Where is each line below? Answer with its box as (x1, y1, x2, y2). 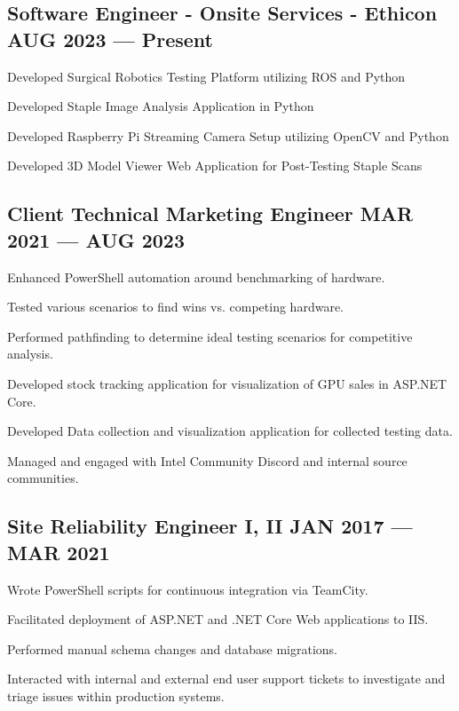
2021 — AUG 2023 (7, 225, 186, 253)
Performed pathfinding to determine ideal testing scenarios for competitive (7, 327, 413, 345)
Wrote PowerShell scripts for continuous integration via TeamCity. (7, 580, 368, 598)
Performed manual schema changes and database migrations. (7, 639, 337, 658)
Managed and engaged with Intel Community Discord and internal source (7, 451, 408, 470)
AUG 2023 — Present (7, 25, 213, 52)
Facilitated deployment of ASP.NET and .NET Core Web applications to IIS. (7, 610, 429, 628)
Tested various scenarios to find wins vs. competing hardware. (7, 297, 344, 316)
